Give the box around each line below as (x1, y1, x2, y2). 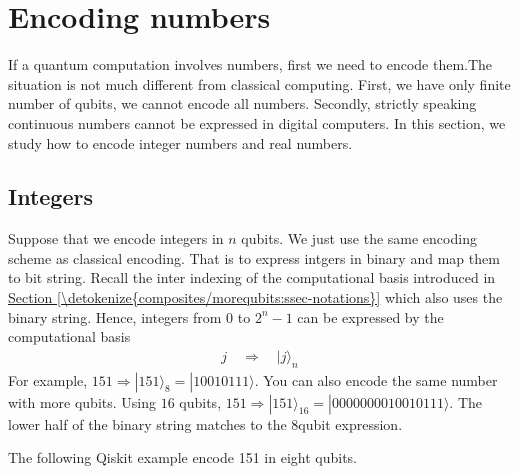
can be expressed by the (297, 306, 444, 327)
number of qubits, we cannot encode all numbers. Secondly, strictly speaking (8, 93, 477, 114)
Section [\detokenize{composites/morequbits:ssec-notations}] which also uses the (8, 287, 503, 308)
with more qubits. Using (8, 391, 156, 412)
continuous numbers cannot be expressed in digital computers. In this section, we (8, 112, 506, 133)
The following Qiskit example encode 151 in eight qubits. (8, 447, 357, 468)
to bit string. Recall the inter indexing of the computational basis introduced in (8, 267, 496, 288)
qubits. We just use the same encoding (241, 228, 477, 249)
